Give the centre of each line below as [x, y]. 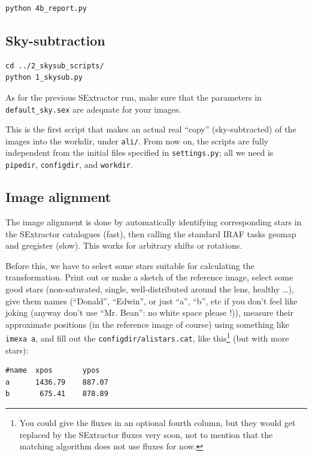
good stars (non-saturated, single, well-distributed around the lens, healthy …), [150, 289]
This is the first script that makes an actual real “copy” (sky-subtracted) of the [151, 129]
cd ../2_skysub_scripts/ [55, 66]
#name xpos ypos [53, 371]
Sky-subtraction [55, 40]
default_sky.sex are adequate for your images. [93, 109]
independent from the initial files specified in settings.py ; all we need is [140, 152]
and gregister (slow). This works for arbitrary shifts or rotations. [124, 245]
